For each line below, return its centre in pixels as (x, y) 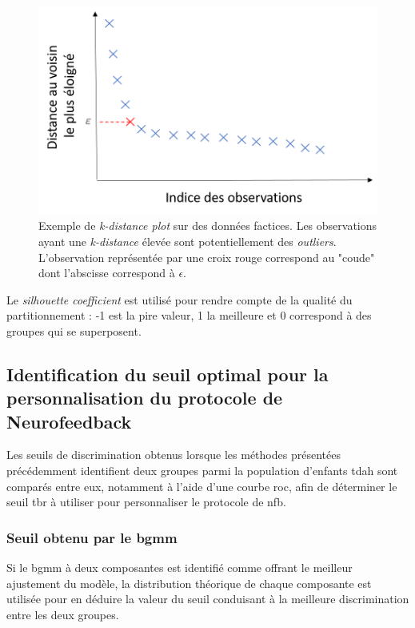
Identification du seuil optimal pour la (168, 374)
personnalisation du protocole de (145, 398)
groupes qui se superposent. (74, 330)
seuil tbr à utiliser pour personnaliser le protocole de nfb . (146, 502)
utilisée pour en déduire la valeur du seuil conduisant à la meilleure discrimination (208, 599)
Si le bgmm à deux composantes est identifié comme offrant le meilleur (180, 568)
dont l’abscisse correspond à (107, 273)
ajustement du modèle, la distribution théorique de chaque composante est (189, 583)
